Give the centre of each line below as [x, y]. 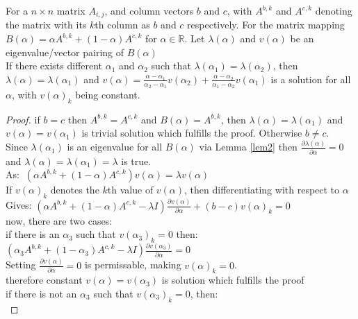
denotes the [75, 190]
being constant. [108, 95]
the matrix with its [46, 25]
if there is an [33, 234]
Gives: [19, 205]
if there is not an [41, 294]
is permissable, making [133, 265]
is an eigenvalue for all [115, 147]
